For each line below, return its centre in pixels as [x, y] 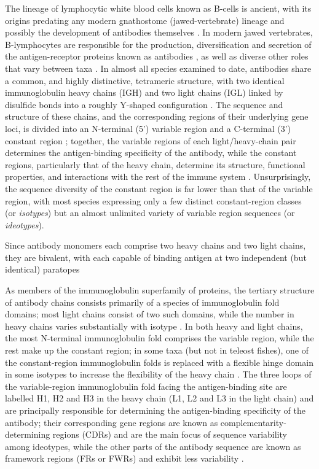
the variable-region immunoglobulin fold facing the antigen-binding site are [146, 386]
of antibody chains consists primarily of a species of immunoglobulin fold [142, 302]
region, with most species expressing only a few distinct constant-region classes [153, 200]
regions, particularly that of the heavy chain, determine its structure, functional [155, 164]
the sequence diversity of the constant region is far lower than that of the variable [159, 188]
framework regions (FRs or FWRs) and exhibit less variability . [124, 458]
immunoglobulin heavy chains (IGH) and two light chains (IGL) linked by [144, 92]
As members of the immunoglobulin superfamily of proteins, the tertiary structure [160, 290]
